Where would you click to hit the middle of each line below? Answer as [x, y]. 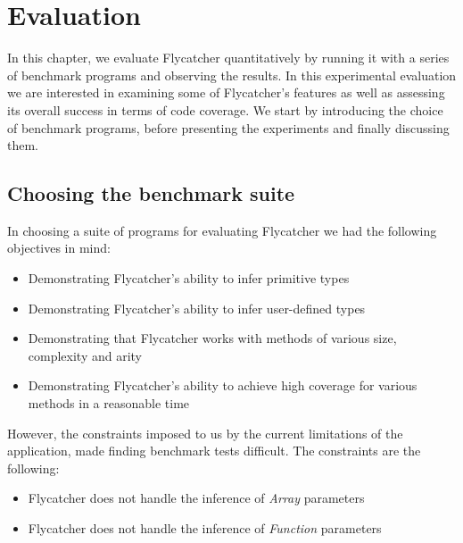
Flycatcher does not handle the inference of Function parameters [205, 528]
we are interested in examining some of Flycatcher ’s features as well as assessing [226, 92]
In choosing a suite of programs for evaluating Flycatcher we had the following [222, 230]
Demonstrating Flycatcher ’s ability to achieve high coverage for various [223, 385]
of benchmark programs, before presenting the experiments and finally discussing [228, 127]
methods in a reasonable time [109, 403]
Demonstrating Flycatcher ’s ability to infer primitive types [189, 278]
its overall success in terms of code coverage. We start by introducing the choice [225, 109]
